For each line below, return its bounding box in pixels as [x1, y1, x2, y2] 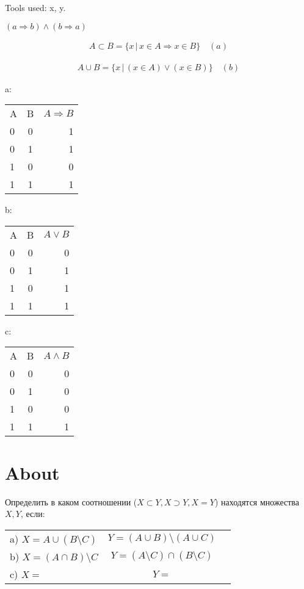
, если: [20, 507, 45, 520]
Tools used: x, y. [5, 1, 66, 13]
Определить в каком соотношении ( [5, 495, 137, 508]
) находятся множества [214, 495, 299, 508]
